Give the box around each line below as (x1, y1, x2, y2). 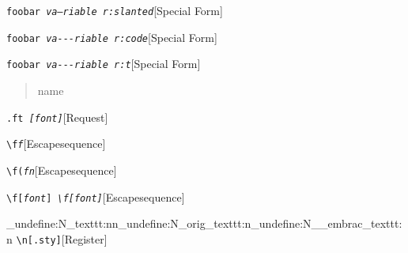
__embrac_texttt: (311, 215, 402, 232)
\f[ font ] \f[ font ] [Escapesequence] (6, 188, 185, 205)
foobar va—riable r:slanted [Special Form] (6, 2, 223, 18)
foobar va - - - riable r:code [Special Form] (6, 28, 217, 45)
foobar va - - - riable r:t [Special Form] (6, 55, 201, 72)
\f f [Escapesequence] (6, 135, 106, 152)
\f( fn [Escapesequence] (6, 161, 117, 178)
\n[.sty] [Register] (16, 230, 108, 247)
